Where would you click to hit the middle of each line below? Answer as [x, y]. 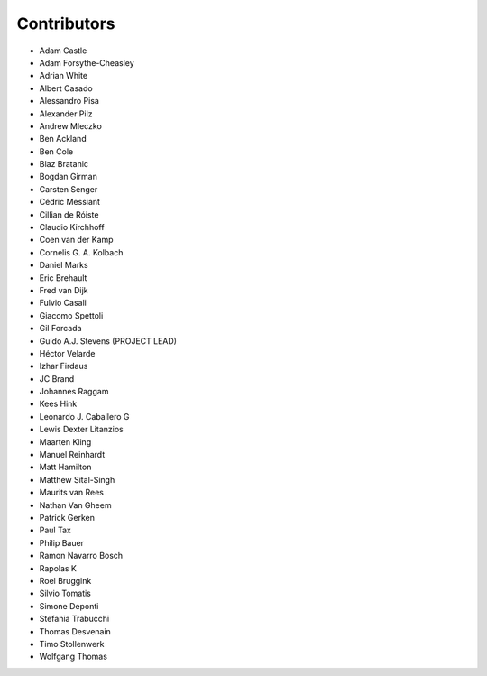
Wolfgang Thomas [74, 657]
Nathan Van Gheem [75, 505]
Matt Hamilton [65, 467]
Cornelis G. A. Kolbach [81, 252]
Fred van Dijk [64, 290]
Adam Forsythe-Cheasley [87, 62]
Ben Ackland [63, 139]
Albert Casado [66, 88]
